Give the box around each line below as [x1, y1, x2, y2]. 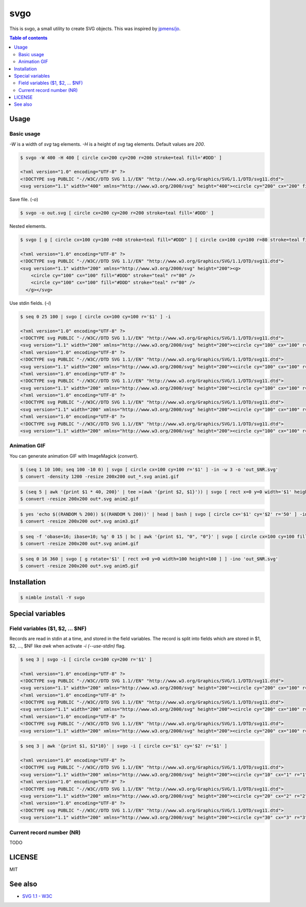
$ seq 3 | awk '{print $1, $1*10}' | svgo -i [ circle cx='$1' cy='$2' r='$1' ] [20, 743, 227, 749]
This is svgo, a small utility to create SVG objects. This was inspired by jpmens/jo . [9, 26, 181, 32]
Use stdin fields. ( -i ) [9, 300, 52, 306]
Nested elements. [9, 223, 47, 229]
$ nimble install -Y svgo [20, 594, 85, 600]
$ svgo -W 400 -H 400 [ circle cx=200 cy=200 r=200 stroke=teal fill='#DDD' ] [20, 155, 222, 160]
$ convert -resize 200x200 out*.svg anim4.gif [20, 541, 139, 546]
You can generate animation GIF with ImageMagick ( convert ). [9, 452, 139, 459]
